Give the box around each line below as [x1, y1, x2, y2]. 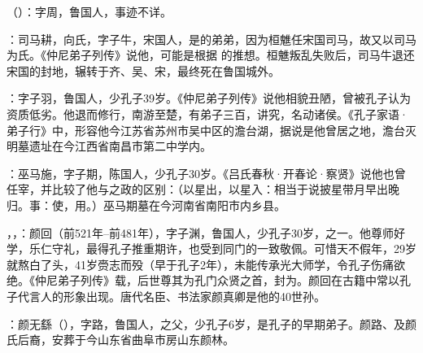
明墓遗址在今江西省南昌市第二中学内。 [7, 137, 211, 155]
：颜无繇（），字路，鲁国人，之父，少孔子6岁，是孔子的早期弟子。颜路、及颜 [7, 315, 416, 332]
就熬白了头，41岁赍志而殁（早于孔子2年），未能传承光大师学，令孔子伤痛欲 [7, 255, 405, 272]
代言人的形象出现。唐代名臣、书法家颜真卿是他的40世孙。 [17, 287, 325, 304]
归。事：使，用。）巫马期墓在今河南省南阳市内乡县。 [7, 196, 286, 213]
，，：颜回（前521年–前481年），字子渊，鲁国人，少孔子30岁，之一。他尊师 [7, 224, 394, 241]
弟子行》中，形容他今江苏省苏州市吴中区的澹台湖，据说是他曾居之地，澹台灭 [7, 121, 416, 138]
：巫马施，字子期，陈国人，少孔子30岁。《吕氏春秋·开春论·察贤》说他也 [7, 164, 395, 181]
